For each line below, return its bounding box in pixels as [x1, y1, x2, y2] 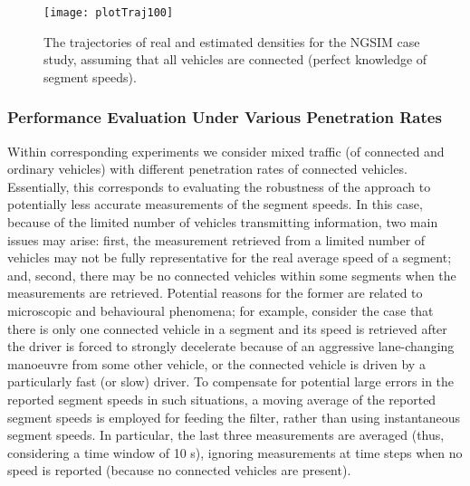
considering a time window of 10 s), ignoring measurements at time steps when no [7, 443, 463, 462]
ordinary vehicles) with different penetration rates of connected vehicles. [7, 159, 408, 178]
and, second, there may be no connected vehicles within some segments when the [7, 265, 456, 284]
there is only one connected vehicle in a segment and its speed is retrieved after [7, 319, 447, 338]
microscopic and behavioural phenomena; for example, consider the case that [7, 301, 434, 319]
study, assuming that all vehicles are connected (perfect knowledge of [43, 50, 427, 69]
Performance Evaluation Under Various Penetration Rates [7, 106, 442, 129]
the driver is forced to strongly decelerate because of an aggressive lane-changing [7, 337, 455, 356]
